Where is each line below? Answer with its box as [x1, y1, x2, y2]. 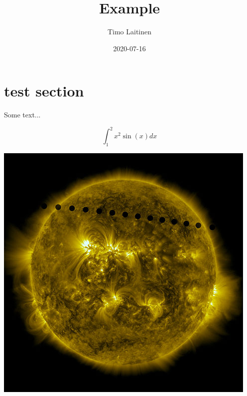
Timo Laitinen [107, 26, 152, 37]
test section [4, 81, 84, 101]
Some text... [4, 109, 41, 120]
